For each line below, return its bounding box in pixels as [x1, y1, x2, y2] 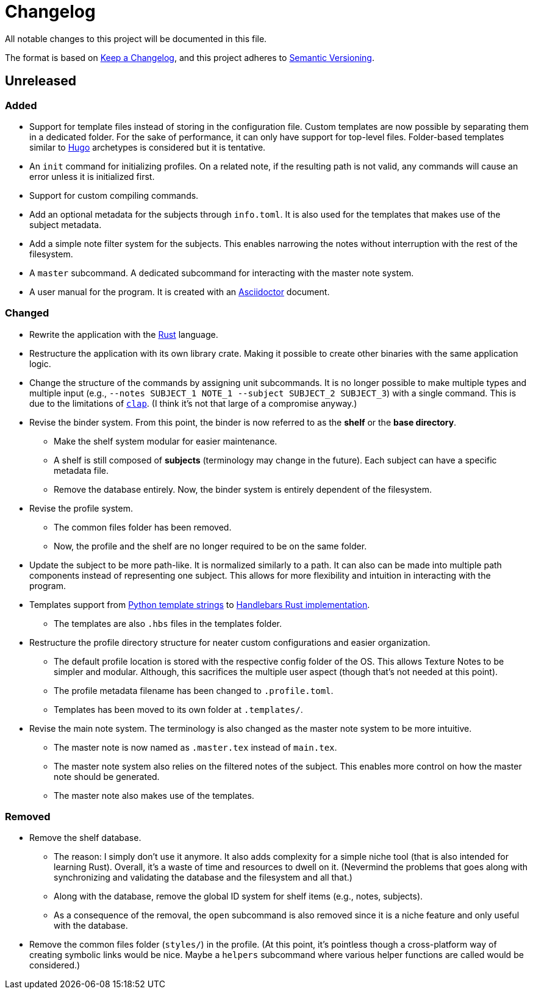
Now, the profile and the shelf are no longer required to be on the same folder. [54, 540, 367, 551]
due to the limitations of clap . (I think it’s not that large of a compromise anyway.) [29, 398, 357, 409]
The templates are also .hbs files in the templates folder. [54, 618, 282, 629]
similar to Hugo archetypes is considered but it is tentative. [29, 141, 266, 152]
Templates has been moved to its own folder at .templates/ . [54, 704, 303, 715]
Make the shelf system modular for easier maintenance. [54, 435, 277, 446]
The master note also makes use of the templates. [54, 790, 254, 801]
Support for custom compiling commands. [29, 190, 199, 201]
